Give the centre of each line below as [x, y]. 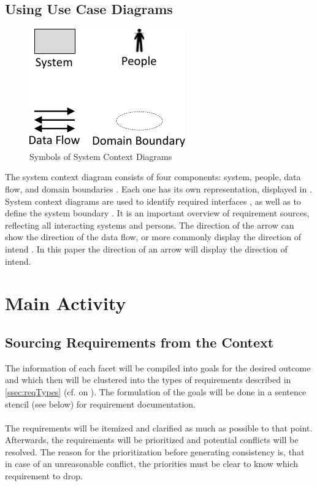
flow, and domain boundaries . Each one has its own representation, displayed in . [158, 188]
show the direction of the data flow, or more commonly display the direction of [153, 237]
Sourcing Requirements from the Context [139, 342]
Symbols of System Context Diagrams [101, 156]
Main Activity [66, 303]
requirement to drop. [44, 476]
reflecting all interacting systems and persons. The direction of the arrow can [150, 225]
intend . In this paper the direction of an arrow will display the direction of [146, 249]
